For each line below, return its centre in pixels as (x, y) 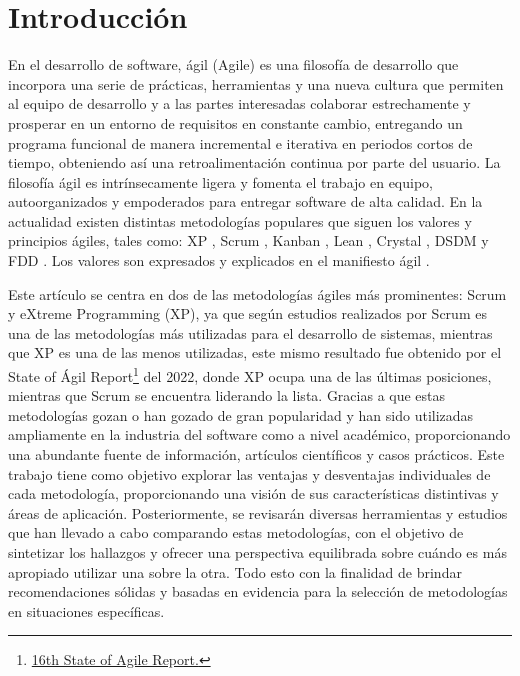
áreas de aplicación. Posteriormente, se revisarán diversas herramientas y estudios (258, 512)
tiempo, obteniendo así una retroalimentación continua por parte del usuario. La (254, 162)
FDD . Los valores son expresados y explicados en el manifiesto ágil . (219, 260)
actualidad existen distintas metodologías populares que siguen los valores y (240, 220)
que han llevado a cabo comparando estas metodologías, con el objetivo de (236, 532)
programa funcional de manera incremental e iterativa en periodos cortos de (240, 142)
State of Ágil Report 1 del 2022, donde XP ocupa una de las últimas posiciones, (250, 374)
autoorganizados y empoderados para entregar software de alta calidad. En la (245, 201)
